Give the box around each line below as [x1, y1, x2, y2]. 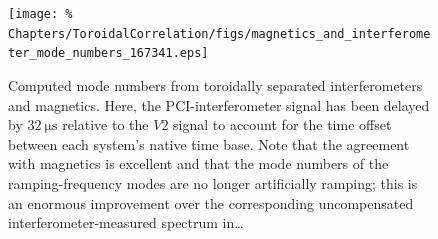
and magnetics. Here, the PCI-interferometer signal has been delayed [8, 94, 430, 115]
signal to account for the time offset [173, 114, 392, 135]
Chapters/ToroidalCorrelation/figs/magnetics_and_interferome [8, 26, 431, 41]
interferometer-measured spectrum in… [8, 212, 244, 233]
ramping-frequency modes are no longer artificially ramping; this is [8, 172, 418, 193]
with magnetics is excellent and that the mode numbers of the [8, 153, 389, 174]
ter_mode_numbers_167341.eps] [8, 46, 209, 61]
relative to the [62, 114, 149, 135]
